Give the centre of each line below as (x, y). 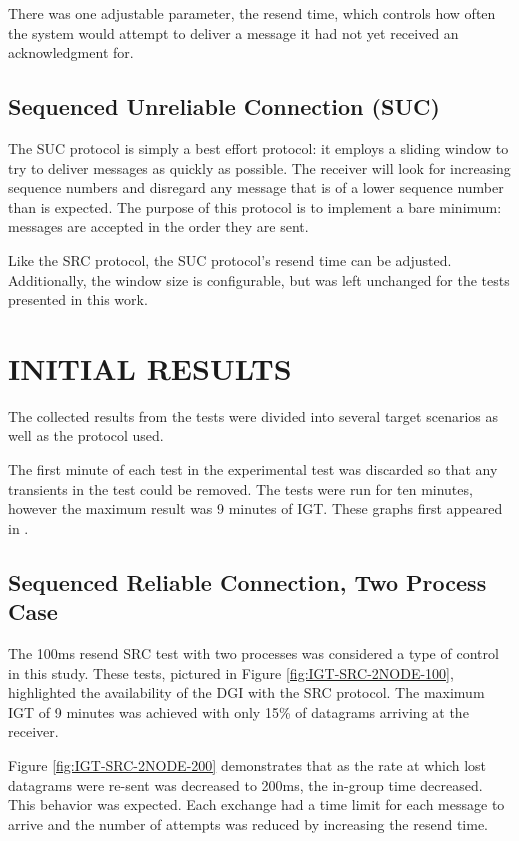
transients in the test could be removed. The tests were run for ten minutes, (240, 488)
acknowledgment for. (71, 52)
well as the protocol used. (86, 435)
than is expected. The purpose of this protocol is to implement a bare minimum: (255, 206)
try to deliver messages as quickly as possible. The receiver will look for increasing (259, 167)
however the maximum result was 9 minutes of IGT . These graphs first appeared (255, 508)
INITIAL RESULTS (150, 367)
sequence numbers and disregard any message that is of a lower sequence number (256, 187)
